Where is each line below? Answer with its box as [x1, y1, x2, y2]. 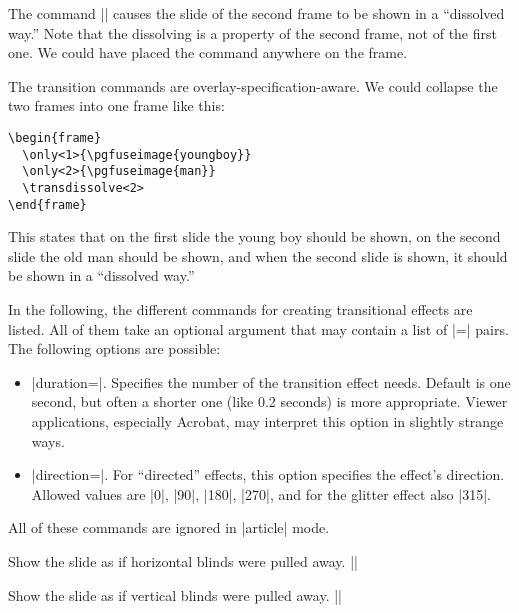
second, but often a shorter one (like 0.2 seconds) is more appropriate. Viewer [31, 391, 508, 412]
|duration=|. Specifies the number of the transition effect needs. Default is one [31, 371, 511, 392]
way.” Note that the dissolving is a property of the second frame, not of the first [8, 22, 497, 43]
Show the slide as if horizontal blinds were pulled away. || [8, 550, 358, 571]
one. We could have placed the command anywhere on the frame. [8, 42, 408, 63]
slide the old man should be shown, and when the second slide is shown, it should [8, 245, 508, 266]
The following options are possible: [8, 338, 221, 359]
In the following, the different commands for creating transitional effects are [8, 299, 473, 320]
